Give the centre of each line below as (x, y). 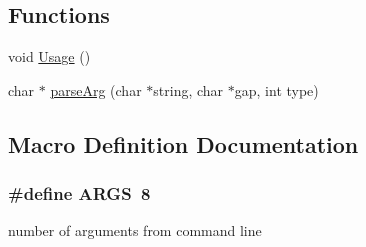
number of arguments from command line (135, 230)
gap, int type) (276, 89)
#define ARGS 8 (79, 193)
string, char (188, 89)
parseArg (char (96, 89)
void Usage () (49, 56)
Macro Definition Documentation (183, 143)
